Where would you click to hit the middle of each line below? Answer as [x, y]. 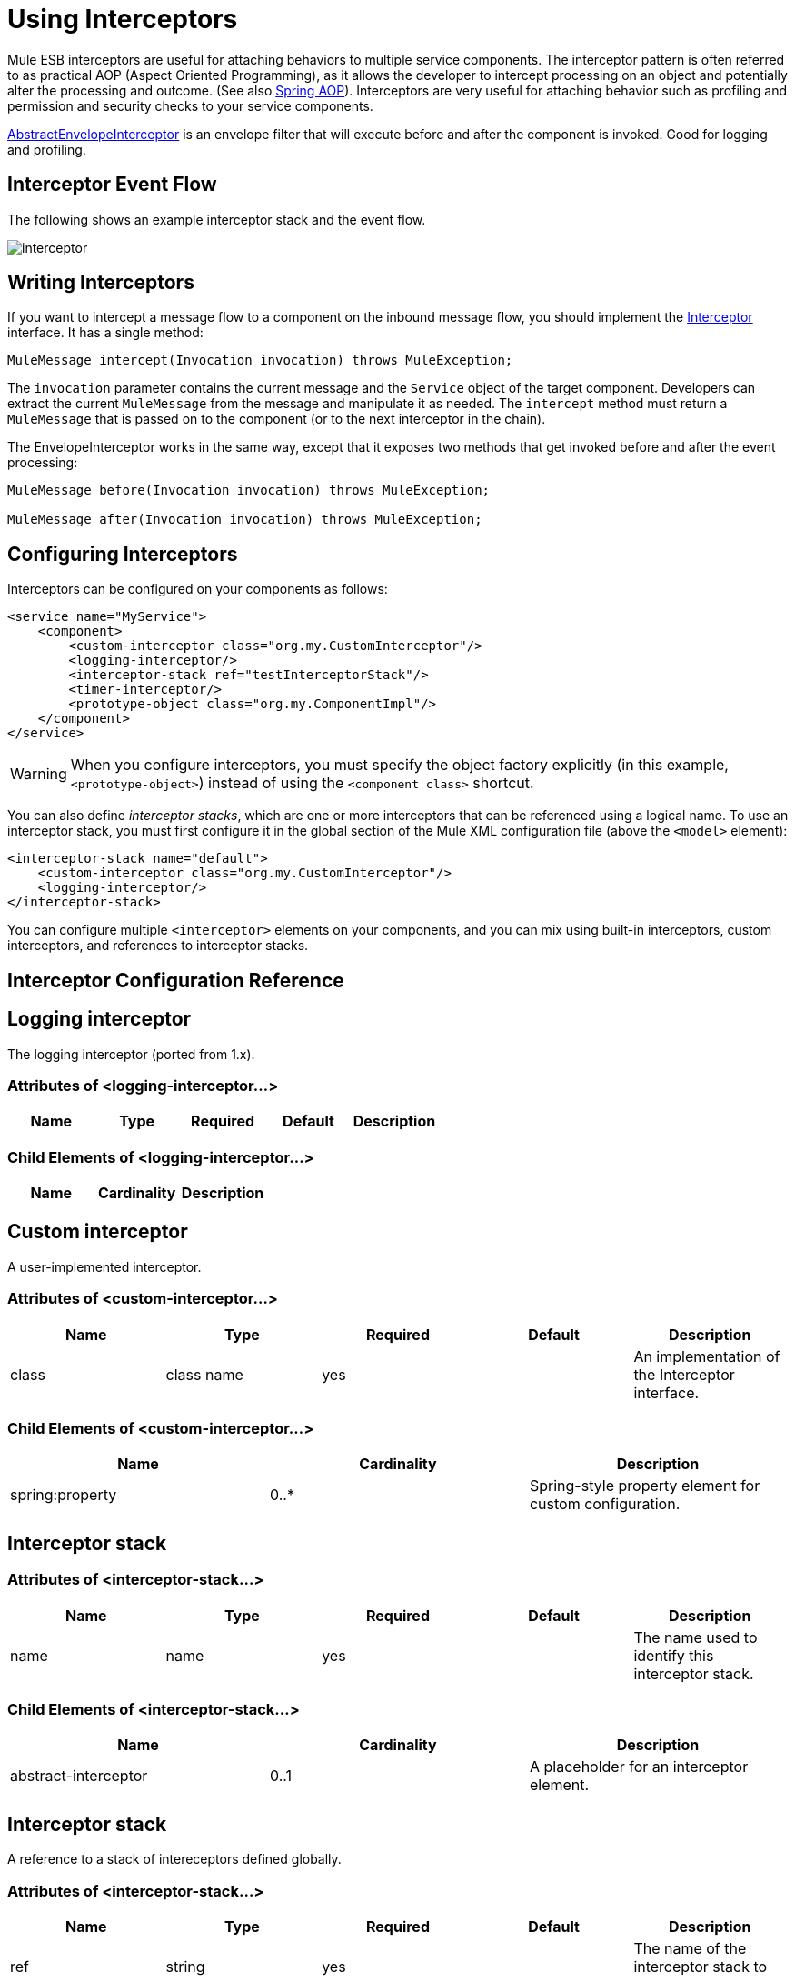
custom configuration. [605, 1504]
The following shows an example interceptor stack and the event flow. [217, 219]
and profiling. [47, 149]
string [185, 1966]
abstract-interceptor [79, 1776]
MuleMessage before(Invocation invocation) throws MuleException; [249, 490]
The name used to [696, 1637]
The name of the [690, 1948]
